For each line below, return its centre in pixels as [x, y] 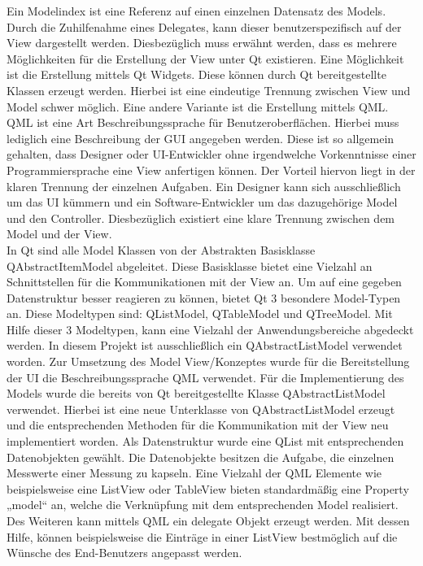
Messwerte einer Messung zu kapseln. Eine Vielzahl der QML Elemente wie [194, 473]
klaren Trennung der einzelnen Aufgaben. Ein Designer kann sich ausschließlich [204, 186]
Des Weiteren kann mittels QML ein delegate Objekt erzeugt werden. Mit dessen [208, 520]
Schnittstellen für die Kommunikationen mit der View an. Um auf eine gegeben [204, 282]
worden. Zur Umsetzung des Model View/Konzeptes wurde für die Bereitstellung [208, 361]
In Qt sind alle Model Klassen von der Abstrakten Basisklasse [161, 249]
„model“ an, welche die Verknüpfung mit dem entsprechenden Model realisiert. [203, 505]
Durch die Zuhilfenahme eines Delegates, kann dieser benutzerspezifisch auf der [204, 26]
